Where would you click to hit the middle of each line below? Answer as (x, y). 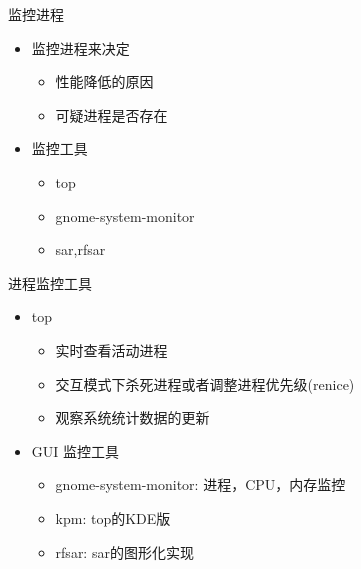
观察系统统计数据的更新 (132, 417)
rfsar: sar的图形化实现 (124, 551)
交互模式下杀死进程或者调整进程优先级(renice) (205, 383)
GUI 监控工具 (75, 450)
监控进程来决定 (80, 47)
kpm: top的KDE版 (113, 517)
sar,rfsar (80, 249)
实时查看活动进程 (111, 349)
